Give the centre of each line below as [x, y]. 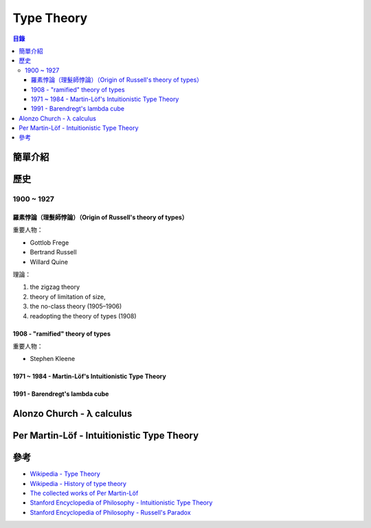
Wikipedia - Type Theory [65, 474]
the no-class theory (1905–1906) [76, 307]
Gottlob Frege [49, 242]
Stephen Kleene [53, 359]
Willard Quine [49, 262]
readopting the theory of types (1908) [83, 316]
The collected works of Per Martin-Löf [84, 493]
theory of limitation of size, [68, 296]
